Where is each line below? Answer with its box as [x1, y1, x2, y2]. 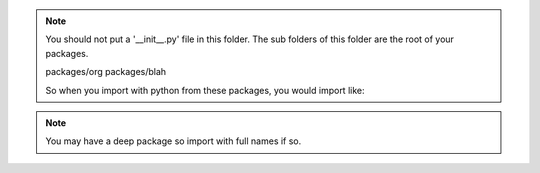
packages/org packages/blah [45, 66, 167, 78]
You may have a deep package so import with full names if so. [45, 135, 302, 147]
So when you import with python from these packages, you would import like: [45, 84, 365, 96]
